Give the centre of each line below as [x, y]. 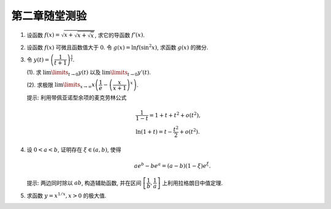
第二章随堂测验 [49, 16]
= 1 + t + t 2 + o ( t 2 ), [175, 115]
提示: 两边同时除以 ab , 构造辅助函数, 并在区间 [84, 183]
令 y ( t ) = [38, 59]
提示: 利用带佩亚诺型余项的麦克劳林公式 [77, 97]
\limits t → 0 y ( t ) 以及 [76, 73]
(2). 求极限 [40, 85]
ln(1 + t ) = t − [154, 131]
